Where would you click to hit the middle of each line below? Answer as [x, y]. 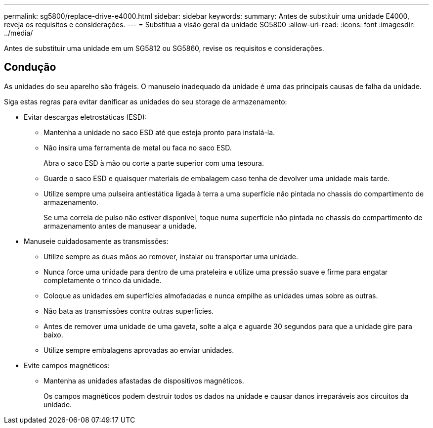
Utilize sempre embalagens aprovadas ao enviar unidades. [139, 350]
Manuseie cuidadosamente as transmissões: [96, 241]
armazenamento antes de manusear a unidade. [120, 226]
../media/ [19, 33]
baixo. [53, 334]
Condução [30, 67]
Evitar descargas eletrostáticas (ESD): [85, 117]
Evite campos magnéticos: [67, 365]
